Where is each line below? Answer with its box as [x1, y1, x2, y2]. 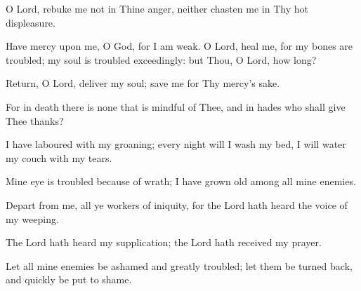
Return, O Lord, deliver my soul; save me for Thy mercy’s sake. [6, 76, 280, 90]
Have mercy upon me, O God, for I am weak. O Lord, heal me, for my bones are [6, 39, 353, 53]
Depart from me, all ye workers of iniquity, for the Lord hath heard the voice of [6, 197, 348, 212]
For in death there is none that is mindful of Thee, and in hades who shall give [6, 99, 346, 114]
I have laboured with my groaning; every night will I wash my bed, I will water [6, 137, 346, 151]
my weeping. [6, 211, 59, 226]
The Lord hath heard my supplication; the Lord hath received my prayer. [6, 235, 322, 250]
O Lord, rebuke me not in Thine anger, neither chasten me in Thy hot [6, 1, 308, 15]
